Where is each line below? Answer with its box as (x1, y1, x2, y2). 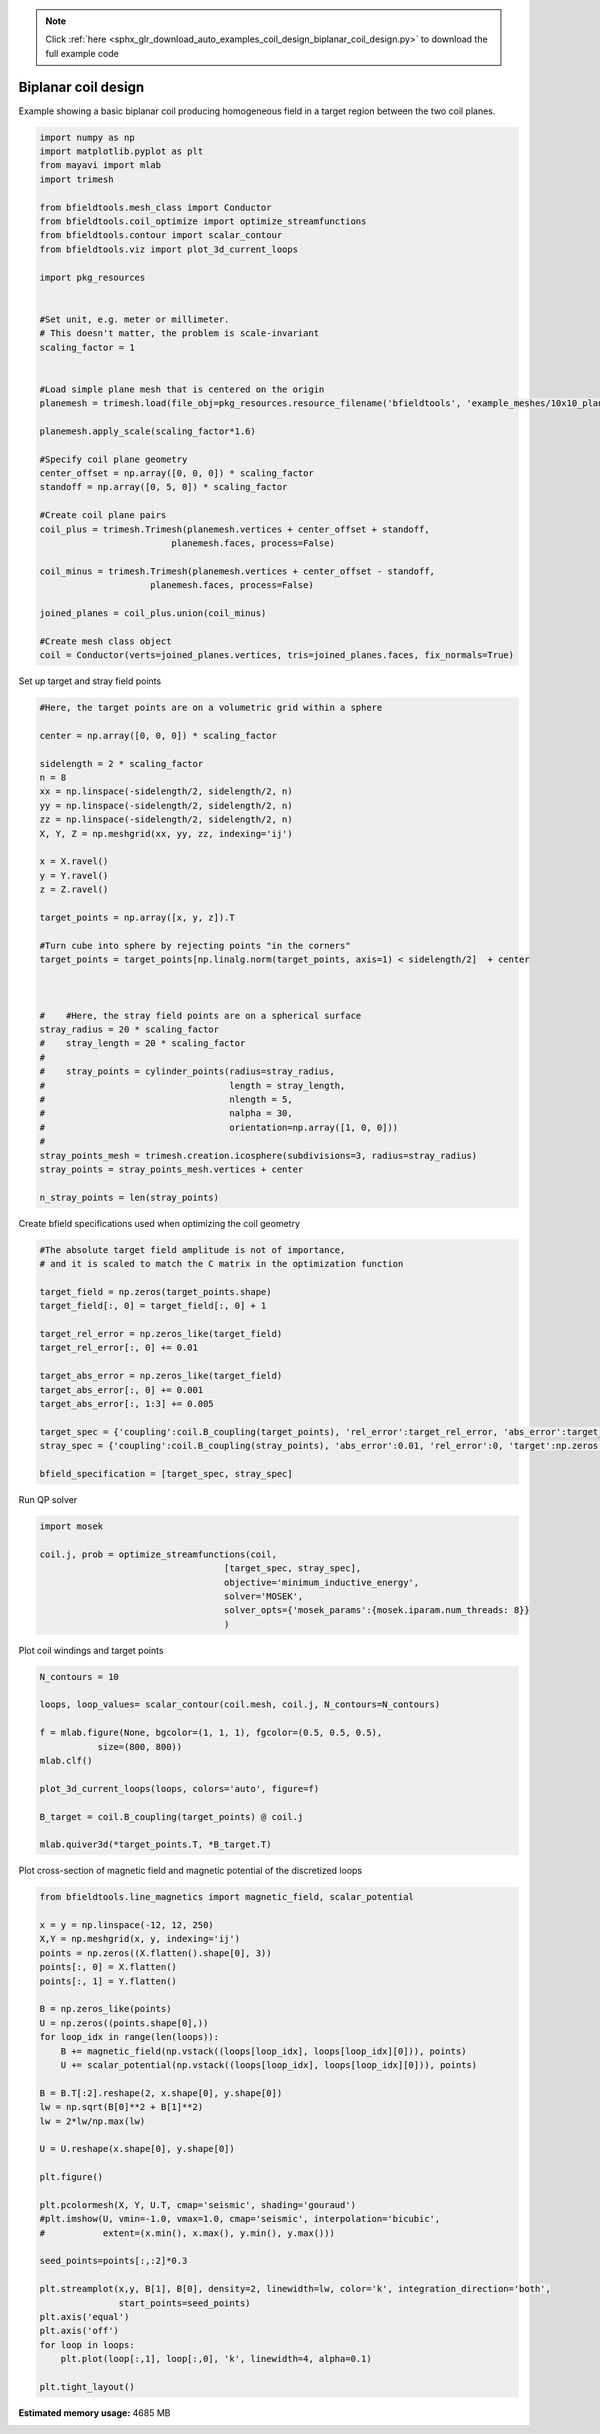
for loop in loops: (39, 2339, 135, 2350)
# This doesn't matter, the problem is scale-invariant (39, 328, 320, 339)
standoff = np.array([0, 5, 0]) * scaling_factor (39, 481, 288, 493)
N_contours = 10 (39, 1671, 120, 1682)
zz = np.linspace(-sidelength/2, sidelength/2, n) (39, 814, 294, 825)
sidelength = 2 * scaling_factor (39, 758, 204, 769)
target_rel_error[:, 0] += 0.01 (39, 1342, 199, 1354)
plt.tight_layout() (39, 2381, 135, 2392)
